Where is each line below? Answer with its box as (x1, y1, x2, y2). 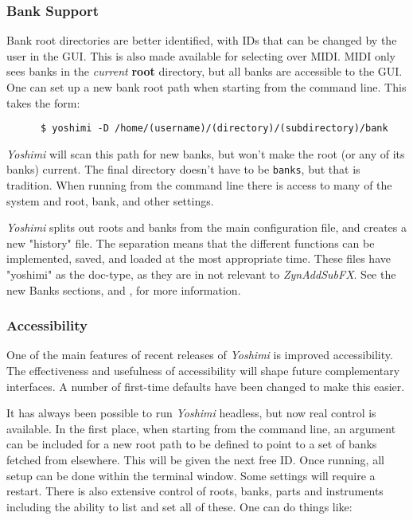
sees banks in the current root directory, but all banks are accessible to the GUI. (6, 63, 403, 80)
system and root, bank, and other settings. (6, 192, 214, 209)
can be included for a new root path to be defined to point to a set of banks (6, 436, 377, 452)
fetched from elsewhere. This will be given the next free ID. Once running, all (6, 452, 384, 468)
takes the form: (6, 94, 80, 111)
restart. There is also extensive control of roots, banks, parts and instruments (6, 483, 384, 499)
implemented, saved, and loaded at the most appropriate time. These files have (6, 250, 391, 267)
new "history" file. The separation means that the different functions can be (6, 234, 375, 251)
